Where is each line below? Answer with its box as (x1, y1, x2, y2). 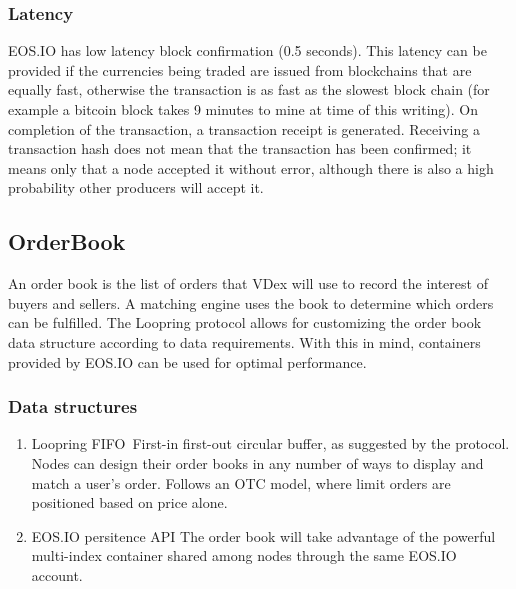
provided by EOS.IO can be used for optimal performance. (8, 351, 367, 372)
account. (31, 564, 83, 585)
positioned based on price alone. (31, 492, 228, 513)
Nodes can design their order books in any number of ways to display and (31, 452, 484, 473)
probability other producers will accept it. (8, 177, 264, 198)
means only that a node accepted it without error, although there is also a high (8, 157, 494, 178)
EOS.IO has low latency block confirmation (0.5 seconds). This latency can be (8, 40, 487, 61)
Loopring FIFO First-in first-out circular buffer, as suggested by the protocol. (31, 433, 510, 454)
